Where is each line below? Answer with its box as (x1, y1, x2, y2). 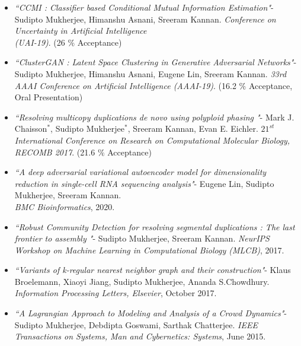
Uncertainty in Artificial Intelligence (14, 24, 147, 37)
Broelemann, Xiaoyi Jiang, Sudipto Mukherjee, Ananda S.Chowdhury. (14, 275, 270, 287)
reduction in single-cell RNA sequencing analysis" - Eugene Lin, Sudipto (14, 177, 274, 189)
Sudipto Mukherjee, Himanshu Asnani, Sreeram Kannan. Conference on (14, 12, 276, 25)
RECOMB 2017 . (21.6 (14, 145, 95, 158)
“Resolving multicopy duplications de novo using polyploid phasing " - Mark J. (14, 110, 294, 123)
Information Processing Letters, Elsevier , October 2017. (14, 287, 217, 299)
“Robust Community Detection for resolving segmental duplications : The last (14, 220, 295, 233)
